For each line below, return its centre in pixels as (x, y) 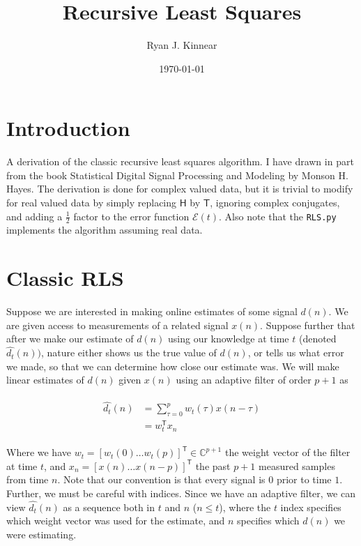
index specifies (311, 507)
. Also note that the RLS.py (278, 216)
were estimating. (41, 534)
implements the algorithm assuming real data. (105, 230)
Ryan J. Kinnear (182, 45)
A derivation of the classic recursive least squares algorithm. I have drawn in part (180, 161)
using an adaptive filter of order (244, 380)
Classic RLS (65, 278)
